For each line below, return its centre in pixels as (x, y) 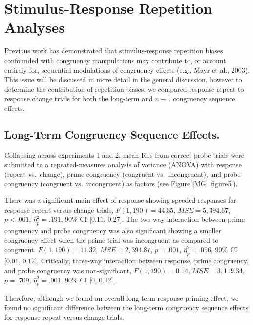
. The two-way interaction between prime (183, 219)
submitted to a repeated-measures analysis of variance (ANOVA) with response (123, 164)
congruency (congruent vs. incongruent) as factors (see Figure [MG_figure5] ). (121, 184)
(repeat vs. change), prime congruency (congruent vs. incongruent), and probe (123, 174)
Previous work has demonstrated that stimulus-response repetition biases (114, 51)
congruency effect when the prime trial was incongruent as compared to (112, 240)
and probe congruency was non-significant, (68, 270)
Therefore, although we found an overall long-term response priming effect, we (122, 298)
